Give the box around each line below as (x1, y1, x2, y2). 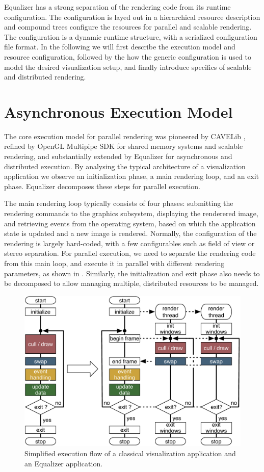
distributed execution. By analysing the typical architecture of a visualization (4, 161, 246, 171)
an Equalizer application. (24, 458, 103, 468)
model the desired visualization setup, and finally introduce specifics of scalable (4, 61, 252, 72)
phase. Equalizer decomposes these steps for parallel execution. (4, 180, 200, 191)
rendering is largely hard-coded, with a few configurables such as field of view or (4, 238, 255, 248)
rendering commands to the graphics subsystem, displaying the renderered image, (4, 208, 258, 219)
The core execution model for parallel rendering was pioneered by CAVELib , (4, 130, 246, 141)
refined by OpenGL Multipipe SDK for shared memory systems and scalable (4, 141, 243, 151)
